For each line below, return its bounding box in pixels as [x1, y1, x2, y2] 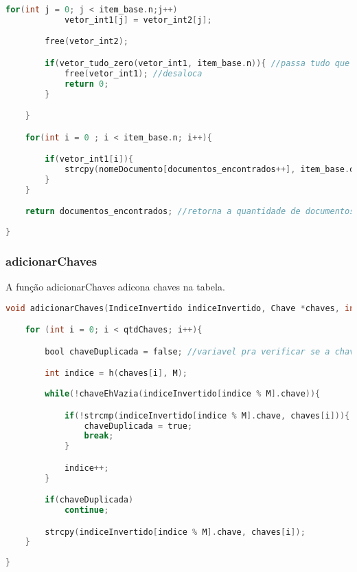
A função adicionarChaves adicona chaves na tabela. [5, 279, 225, 294]
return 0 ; [64, 78, 109, 89]
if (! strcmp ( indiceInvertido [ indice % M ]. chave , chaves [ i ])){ [64, 410, 350, 421]
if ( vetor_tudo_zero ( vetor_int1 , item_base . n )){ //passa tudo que [45, 58, 350, 68]
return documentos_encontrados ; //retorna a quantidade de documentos [25, 206, 355, 217]
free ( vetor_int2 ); [45, 36, 128, 47]
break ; [84, 431, 114, 441]
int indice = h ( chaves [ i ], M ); [45, 368, 187, 379]
